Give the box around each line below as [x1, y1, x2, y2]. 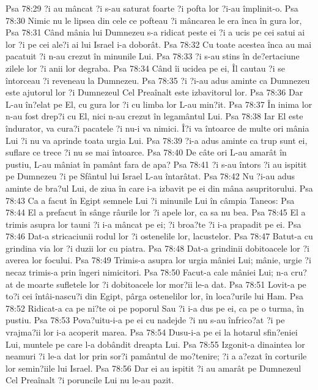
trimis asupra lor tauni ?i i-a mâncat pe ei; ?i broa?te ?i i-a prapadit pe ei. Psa [6, 217, 301, 230]
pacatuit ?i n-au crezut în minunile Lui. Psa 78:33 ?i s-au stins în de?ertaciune [6, 50, 300, 62]
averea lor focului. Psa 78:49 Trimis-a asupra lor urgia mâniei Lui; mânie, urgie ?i [6, 253, 311, 266]
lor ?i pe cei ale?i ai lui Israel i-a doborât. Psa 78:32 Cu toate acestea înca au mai [6, 37, 312, 50]
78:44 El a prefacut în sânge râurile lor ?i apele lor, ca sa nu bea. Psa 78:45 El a [6, 206, 306, 219]
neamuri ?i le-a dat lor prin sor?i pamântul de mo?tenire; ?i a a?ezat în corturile [6, 350, 307, 362]
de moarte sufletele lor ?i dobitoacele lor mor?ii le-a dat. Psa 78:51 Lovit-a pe [16, 277, 306, 290]
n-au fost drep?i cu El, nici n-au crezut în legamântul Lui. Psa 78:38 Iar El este [6, 110, 303, 122]
